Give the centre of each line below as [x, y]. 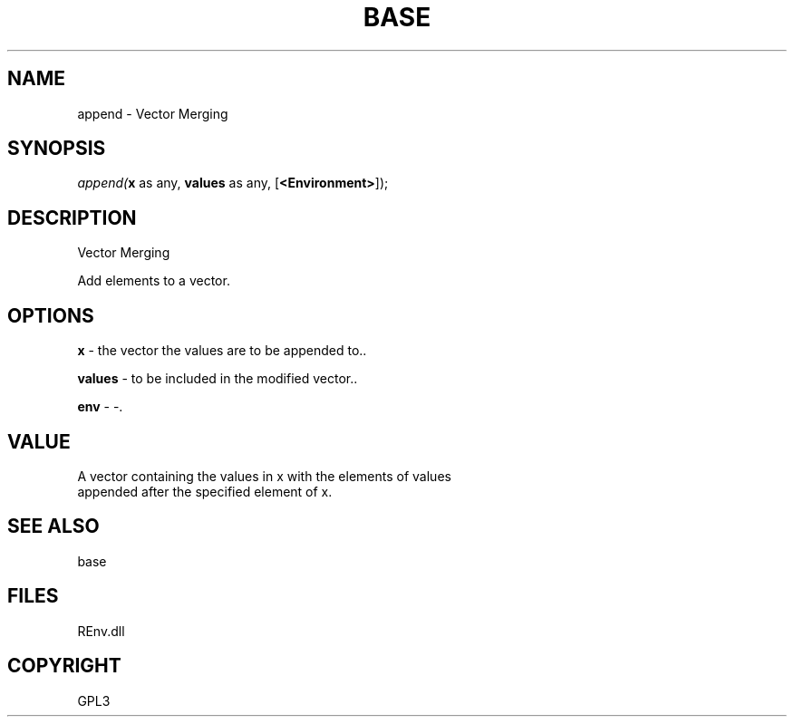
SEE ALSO [53, 526]
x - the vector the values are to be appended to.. [222, 351]
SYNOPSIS [57, 149]
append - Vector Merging [153, 113]
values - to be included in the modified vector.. [218, 379]
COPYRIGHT [64, 666]
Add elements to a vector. [154, 281]
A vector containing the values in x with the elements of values [264, 476]
